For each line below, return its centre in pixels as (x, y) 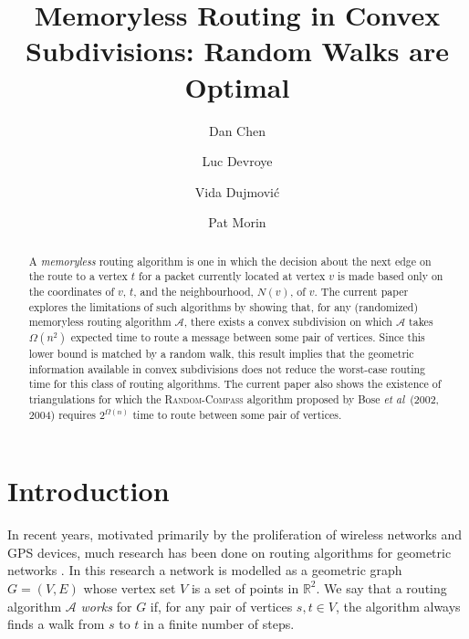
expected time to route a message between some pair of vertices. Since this (248, 336)
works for (106, 606)
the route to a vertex (78, 276)
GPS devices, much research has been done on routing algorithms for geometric (229, 552)
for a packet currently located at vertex (232, 276)
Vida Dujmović (237, 191)
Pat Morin (237, 222)
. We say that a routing (381, 587)
